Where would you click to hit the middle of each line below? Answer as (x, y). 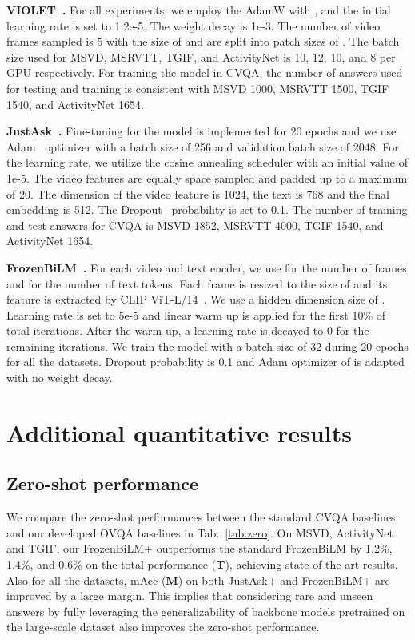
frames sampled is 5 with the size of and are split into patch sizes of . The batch (203, 41)
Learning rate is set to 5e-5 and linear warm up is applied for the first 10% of (196, 314)
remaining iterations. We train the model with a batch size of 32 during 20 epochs (207, 346)
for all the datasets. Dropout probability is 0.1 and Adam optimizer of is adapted (206, 362)
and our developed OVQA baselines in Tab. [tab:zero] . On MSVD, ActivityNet (200, 532)
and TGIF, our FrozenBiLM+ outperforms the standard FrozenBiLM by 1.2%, (200, 548)
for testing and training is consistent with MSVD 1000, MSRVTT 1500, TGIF (198, 88)
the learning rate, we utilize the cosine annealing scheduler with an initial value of (207, 162)
